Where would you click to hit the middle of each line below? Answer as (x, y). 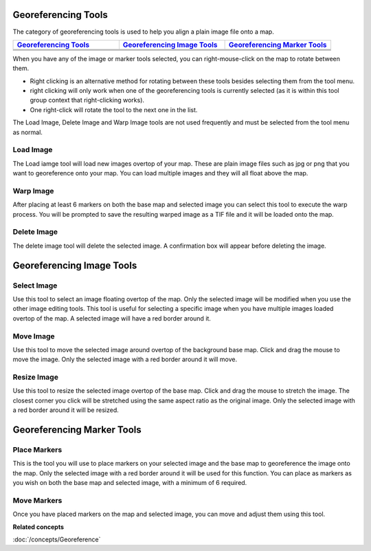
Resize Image (35, 377)
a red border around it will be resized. (66, 410)
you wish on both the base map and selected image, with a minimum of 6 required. (130, 483)
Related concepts (38, 527)
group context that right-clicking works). (87, 100)
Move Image (34, 336)
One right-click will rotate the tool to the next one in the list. (114, 109)
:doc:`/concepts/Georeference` (57, 539)
